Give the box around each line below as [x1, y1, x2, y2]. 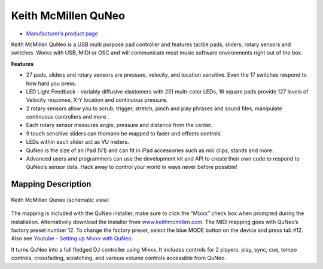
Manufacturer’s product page [26, 30, 99, 37]
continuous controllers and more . [26, 113, 109, 120]
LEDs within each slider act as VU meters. [26, 138, 129, 146]
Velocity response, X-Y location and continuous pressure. [26, 96, 168, 104]
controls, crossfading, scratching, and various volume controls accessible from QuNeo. [11, 255, 227, 262]
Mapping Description [11, 179, 92, 189]
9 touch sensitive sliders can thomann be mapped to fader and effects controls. [26, 129, 223, 137]
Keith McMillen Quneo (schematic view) [11, 196, 109, 203]
